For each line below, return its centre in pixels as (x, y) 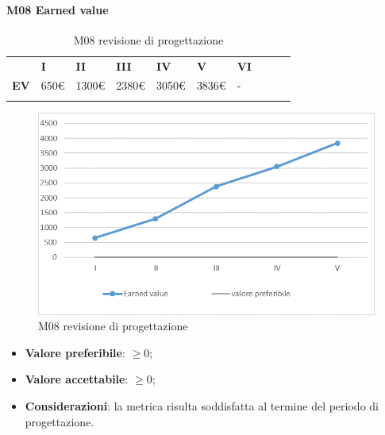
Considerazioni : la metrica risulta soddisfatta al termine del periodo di (202, 406)
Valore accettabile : (77, 379)
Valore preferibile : (75, 352)
